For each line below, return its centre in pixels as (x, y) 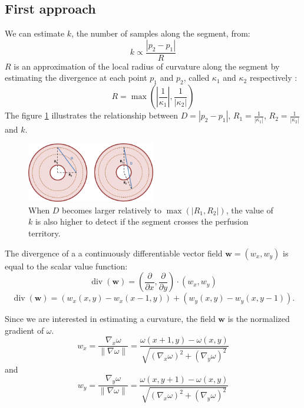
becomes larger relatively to (112, 210)
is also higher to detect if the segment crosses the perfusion (142, 221)
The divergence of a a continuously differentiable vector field (114, 253)
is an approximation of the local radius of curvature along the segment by (147, 66)
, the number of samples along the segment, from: (161, 33)
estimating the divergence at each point (76, 78)
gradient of (24, 330)
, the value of (250, 210)
